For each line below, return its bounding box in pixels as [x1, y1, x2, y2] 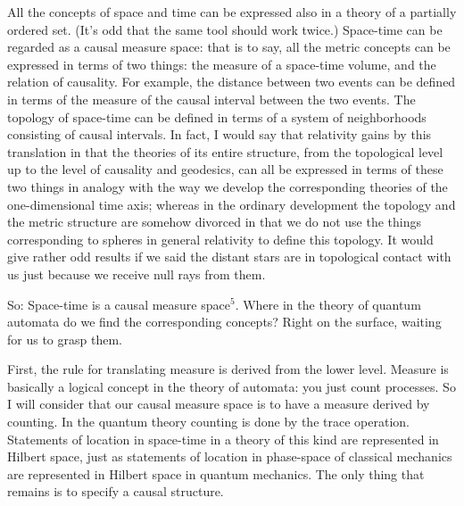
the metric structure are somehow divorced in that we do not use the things [7, 212, 422, 231]
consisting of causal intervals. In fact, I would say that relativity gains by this [7, 125, 432, 144]
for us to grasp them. [7, 329, 122, 348]
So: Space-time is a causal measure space [7, 294, 230, 313]
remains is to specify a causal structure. [7, 482, 224, 501]
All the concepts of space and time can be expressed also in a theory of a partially [7, 3, 457, 21]
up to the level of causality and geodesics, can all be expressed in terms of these [7, 160, 443, 178]
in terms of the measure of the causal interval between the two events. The [7, 89, 416, 108]
